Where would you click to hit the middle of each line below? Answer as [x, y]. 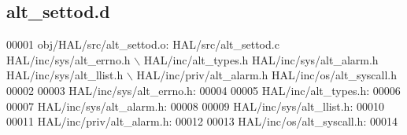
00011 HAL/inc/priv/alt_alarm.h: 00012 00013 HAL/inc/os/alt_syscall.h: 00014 [202, 121]
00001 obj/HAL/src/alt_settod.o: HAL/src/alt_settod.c [143, 44]
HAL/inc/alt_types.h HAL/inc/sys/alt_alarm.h [261, 59]
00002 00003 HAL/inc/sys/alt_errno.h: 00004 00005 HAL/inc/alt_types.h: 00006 [203, 90]
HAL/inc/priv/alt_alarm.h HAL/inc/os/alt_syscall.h [267, 75]
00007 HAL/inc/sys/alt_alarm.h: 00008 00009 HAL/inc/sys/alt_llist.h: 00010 [195, 106]
